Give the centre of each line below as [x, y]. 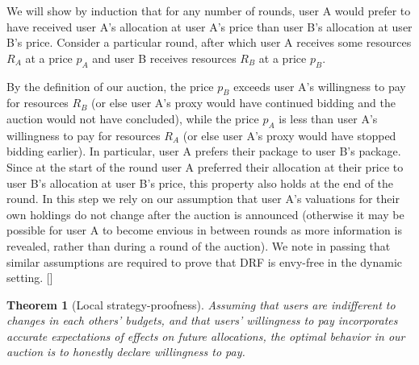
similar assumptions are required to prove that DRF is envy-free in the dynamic [205, 261]
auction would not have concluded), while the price [133, 118]
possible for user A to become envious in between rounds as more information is [204, 230]
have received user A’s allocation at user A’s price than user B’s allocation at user [209, 26]
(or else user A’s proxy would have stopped [289, 135]
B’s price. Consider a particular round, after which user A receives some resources [209, 42]
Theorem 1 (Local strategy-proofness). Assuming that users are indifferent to [201, 304]
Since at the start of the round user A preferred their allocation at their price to [205, 166]
